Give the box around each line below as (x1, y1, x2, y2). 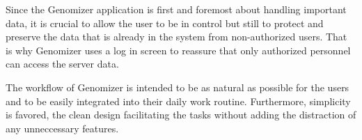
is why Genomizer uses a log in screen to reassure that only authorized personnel (6, 42, 351, 57)
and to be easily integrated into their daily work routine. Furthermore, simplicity (6, 93, 351, 108)
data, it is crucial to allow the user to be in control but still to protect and (6, 15, 324, 30)
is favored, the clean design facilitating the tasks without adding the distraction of (6, 107, 356, 122)
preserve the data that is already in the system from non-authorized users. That (6, 29, 347, 44)
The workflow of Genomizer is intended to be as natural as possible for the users (6, 79, 349, 94)
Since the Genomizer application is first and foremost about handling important (6, 2, 347, 16)
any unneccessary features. (6, 120, 119, 135)
